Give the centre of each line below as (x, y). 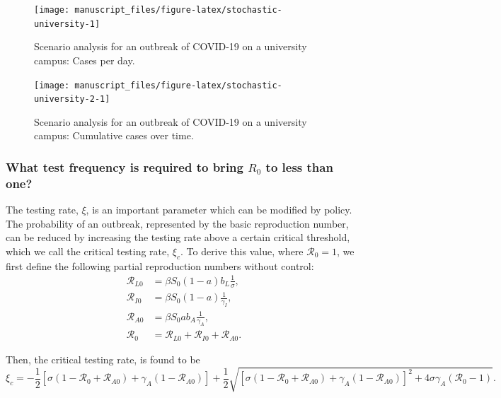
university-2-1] (72, 99)
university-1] (67, 24)
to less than (299, 166)
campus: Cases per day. (85, 60)
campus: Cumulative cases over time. (114, 135)
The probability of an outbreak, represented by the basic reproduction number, (177, 223)
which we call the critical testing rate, (88, 251)
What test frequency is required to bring (125, 166)
